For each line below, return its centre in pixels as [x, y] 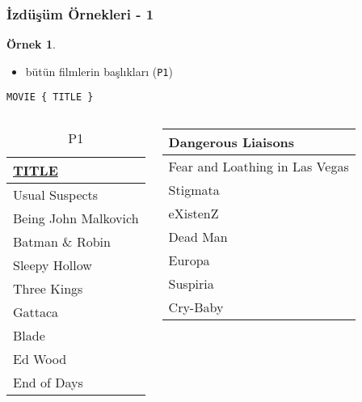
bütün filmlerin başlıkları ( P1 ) [99, 71]
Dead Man [198, 237]
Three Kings [48, 289]
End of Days [48, 383]
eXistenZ [194, 214]
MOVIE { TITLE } [50, 97]
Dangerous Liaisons [232, 142]
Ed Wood [40, 359]
